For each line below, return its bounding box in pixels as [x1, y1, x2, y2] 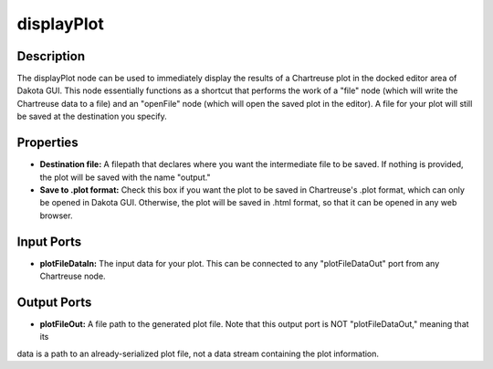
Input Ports [16, 234, 82, 249]
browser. [39, 210, 73, 221]
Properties [16, 135, 79, 151]
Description [16, 48, 86, 64]
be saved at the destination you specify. [16, 111, 168, 122]
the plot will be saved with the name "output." [39, 172, 211, 183]
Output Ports [16, 294, 92, 310]
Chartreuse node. [39, 270, 106, 281]
